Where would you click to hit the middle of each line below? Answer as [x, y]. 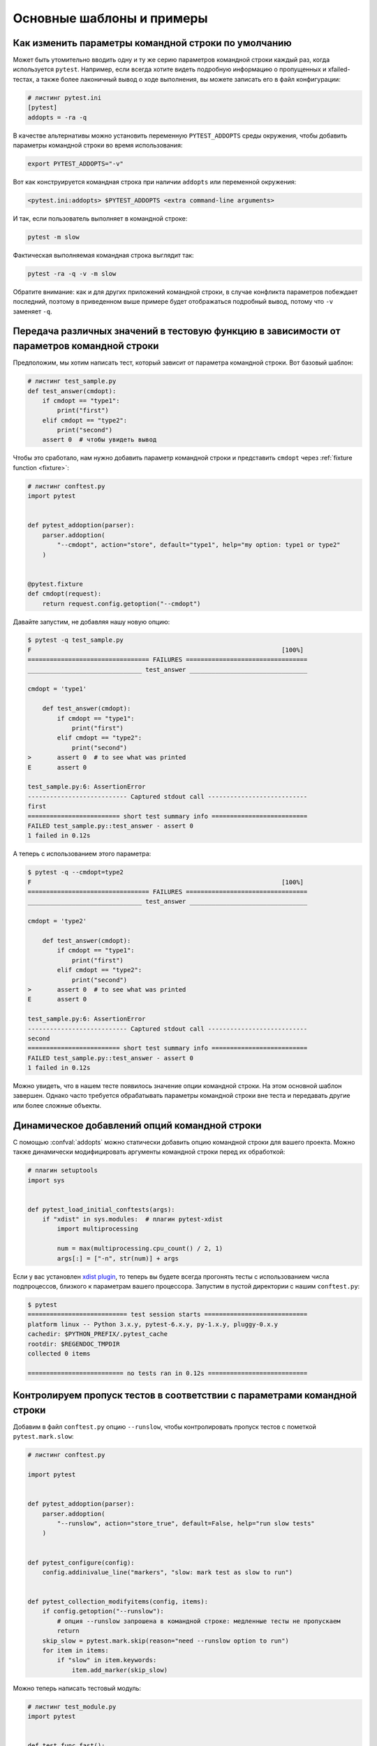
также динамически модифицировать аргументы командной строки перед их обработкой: [149, 1152]
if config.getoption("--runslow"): [103, 1611]
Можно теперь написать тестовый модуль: [77, 1688]
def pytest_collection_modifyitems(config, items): [118, 1602]
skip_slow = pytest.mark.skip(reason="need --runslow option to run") [166, 1641]
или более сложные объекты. [57, 1105]
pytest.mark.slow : [43, 1437]
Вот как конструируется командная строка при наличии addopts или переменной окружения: [155, 182]
